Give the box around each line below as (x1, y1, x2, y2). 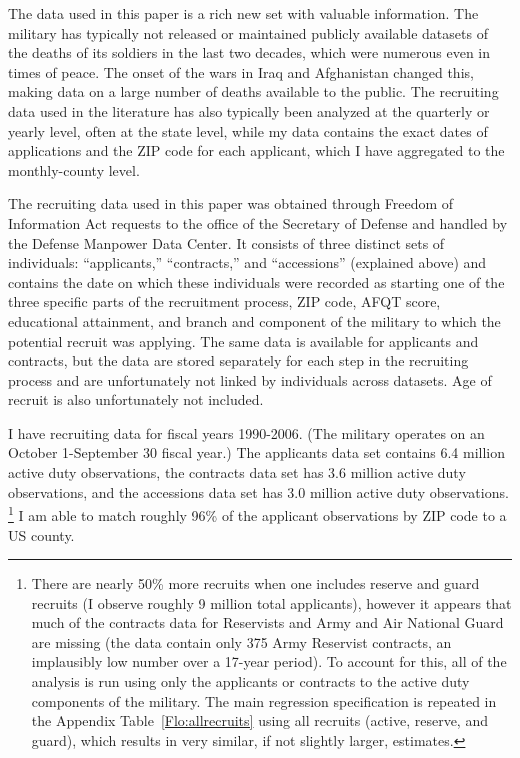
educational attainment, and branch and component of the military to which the (8, 310, 501, 331)
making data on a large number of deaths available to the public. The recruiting (8, 81, 499, 102)
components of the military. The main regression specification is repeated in (31, 690, 497, 711)
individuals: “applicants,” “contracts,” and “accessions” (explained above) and (8, 252, 487, 273)
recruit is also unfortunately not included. (8, 389, 264, 410)
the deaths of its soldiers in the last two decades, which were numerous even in (8, 42, 491, 63)
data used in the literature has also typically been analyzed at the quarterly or (8, 100, 490, 121)
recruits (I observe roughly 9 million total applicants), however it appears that (31, 592, 512, 613)
